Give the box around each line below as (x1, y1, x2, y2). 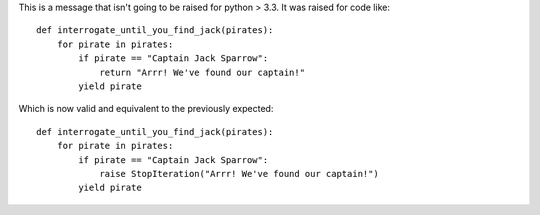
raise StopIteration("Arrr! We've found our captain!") (99, 168, 379, 179)
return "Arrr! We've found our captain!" (99, 66, 305, 78)
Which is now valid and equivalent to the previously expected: (18, 103, 274, 115)
